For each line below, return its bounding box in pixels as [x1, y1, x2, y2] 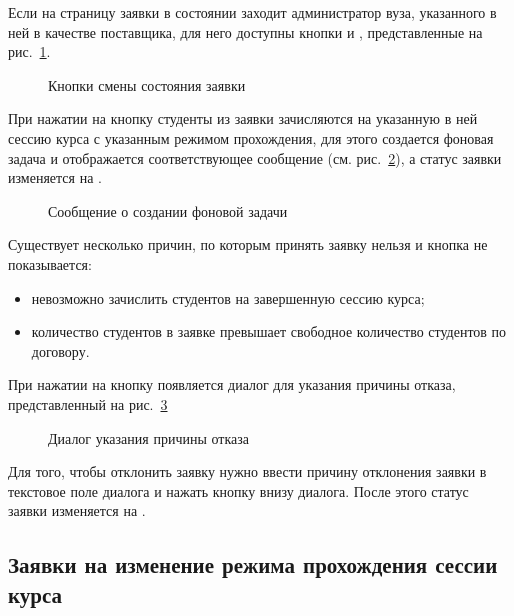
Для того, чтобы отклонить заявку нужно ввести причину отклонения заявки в [8, 461, 487, 482]
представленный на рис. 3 [8, 393, 168, 414]
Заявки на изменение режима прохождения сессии [8, 549, 498, 580]
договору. [31, 340, 90, 361]
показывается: [8, 253, 92, 274]
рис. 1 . [8, 41, 51, 62]
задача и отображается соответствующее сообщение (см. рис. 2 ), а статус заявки [8, 147, 502, 168]
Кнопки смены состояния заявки [48, 74, 246, 95]
